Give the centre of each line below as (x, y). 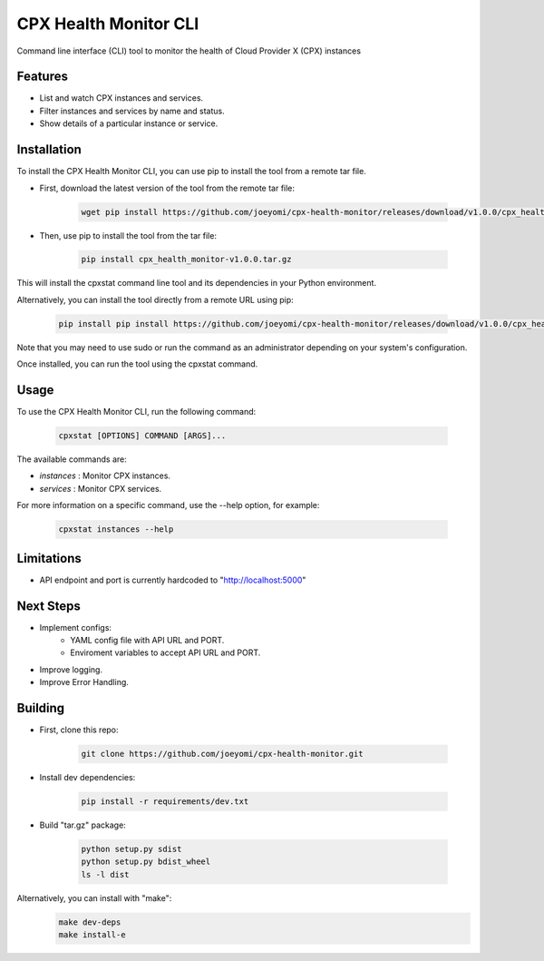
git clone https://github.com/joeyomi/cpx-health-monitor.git (222, 754)
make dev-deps (90, 922)
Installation (49, 150)
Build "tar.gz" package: (83, 825)
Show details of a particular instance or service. (129, 123)
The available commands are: (72, 459)
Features (42, 77)
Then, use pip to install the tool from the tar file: (128, 235)
